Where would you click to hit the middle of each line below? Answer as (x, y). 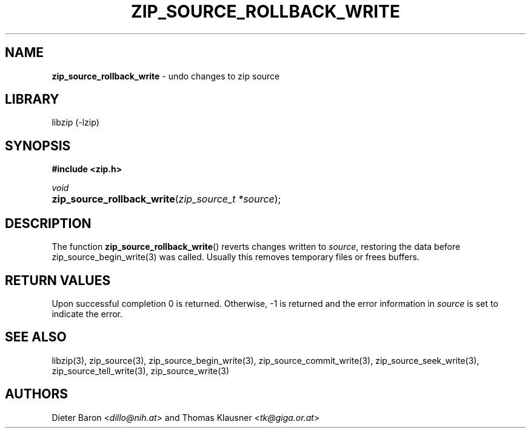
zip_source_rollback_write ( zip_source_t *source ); (166, 199)
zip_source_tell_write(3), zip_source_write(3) (141, 371)
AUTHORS (37, 394)
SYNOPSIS (38, 146)
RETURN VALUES (58, 280)
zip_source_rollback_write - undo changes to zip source (166, 76)
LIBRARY (32, 99)
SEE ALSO (36, 337)
